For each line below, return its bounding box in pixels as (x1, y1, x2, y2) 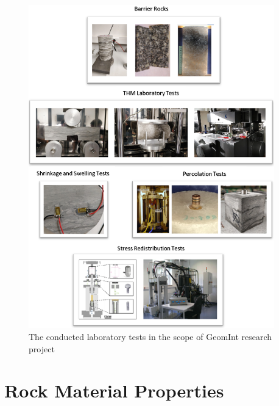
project (29, 342, 55, 355)
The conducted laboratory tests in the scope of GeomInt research (29, 330, 272, 343)
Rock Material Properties (4, 378, 224, 403)
